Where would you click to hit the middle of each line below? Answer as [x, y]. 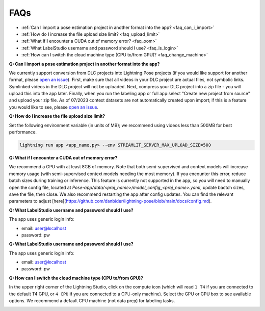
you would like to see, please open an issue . [54, 107]
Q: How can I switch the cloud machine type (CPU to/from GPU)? [76, 278]
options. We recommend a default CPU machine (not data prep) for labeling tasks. [92, 301]
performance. [23, 132]
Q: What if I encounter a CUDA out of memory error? [63, 157]
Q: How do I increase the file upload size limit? [57, 116]
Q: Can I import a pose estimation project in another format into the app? [84, 64]
